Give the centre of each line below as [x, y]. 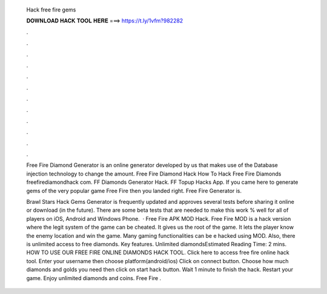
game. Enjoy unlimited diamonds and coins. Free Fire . [94, 278]
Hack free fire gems [51, 10]
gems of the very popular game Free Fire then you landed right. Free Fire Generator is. [134, 191]
